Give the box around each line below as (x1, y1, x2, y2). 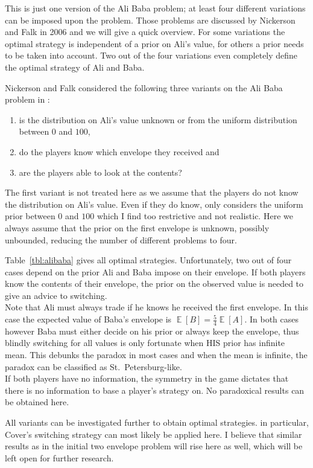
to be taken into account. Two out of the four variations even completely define (5, 49, 298, 62)
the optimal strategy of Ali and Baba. (5, 60, 145, 73)
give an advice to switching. (5, 289, 107, 301)
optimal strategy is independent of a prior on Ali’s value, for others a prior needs (5, 37, 304, 50)
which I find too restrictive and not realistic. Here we (96, 210, 293, 222)
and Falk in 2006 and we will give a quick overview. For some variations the (5, 25, 285, 38)
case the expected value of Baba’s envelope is (5, 313, 172, 325)
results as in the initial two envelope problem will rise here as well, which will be (5, 440, 303, 452)
